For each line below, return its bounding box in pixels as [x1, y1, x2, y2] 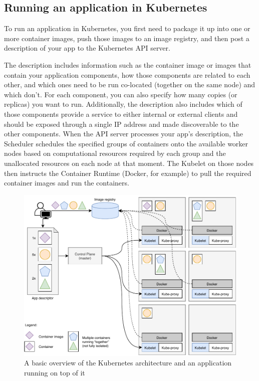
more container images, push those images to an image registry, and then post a [4, 33, 249, 43]
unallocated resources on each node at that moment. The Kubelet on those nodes [4, 157, 254, 168]
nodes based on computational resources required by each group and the [4, 148, 226, 158]
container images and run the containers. [4, 177, 129, 188]
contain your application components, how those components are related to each [4, 69, 250, 80]
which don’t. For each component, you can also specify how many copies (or [4, 89, 237, 99]
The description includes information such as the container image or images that [4, 59, 251, 70]
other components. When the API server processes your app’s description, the [4, 128, 243, 139]
